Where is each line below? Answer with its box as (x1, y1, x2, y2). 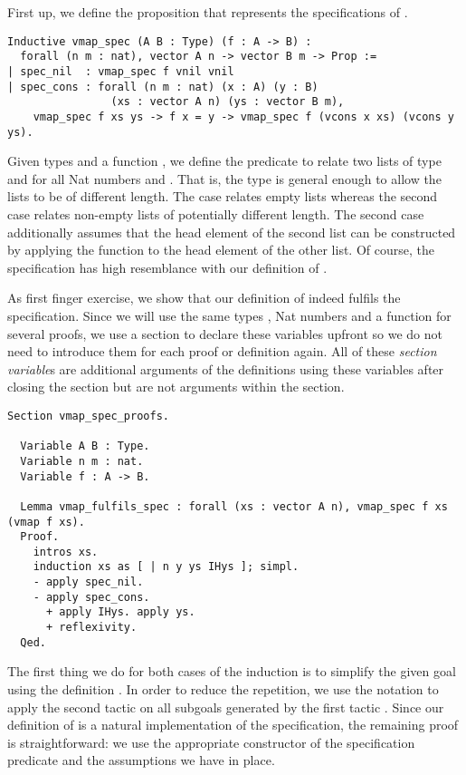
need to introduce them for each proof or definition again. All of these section (7, 342, 437, 361)
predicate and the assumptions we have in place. (7, 751, 275, 770)
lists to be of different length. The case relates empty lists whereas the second (7, 187, 438, 206)
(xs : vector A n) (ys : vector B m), (110, 95, 345, 109)
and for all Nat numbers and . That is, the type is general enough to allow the (7, 169, 442, 188)
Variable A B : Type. (20, 440, 150, 453)
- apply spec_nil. (33, 576, 144, 589)
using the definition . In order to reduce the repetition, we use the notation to (7, 680, 439, 698)
